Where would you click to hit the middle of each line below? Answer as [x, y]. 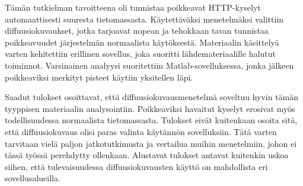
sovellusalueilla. [33, 178]
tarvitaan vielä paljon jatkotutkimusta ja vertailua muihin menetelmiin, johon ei [151, 143]
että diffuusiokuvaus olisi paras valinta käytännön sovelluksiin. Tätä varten [141, 131]
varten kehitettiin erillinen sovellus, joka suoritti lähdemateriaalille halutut [141, 54]
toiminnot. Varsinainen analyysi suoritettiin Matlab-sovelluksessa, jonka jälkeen [149, 65]
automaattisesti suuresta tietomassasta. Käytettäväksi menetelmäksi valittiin [144, 19]
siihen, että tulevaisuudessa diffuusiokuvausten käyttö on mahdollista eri [136, 166]
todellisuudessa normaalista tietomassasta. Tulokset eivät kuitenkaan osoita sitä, [151, 120]
